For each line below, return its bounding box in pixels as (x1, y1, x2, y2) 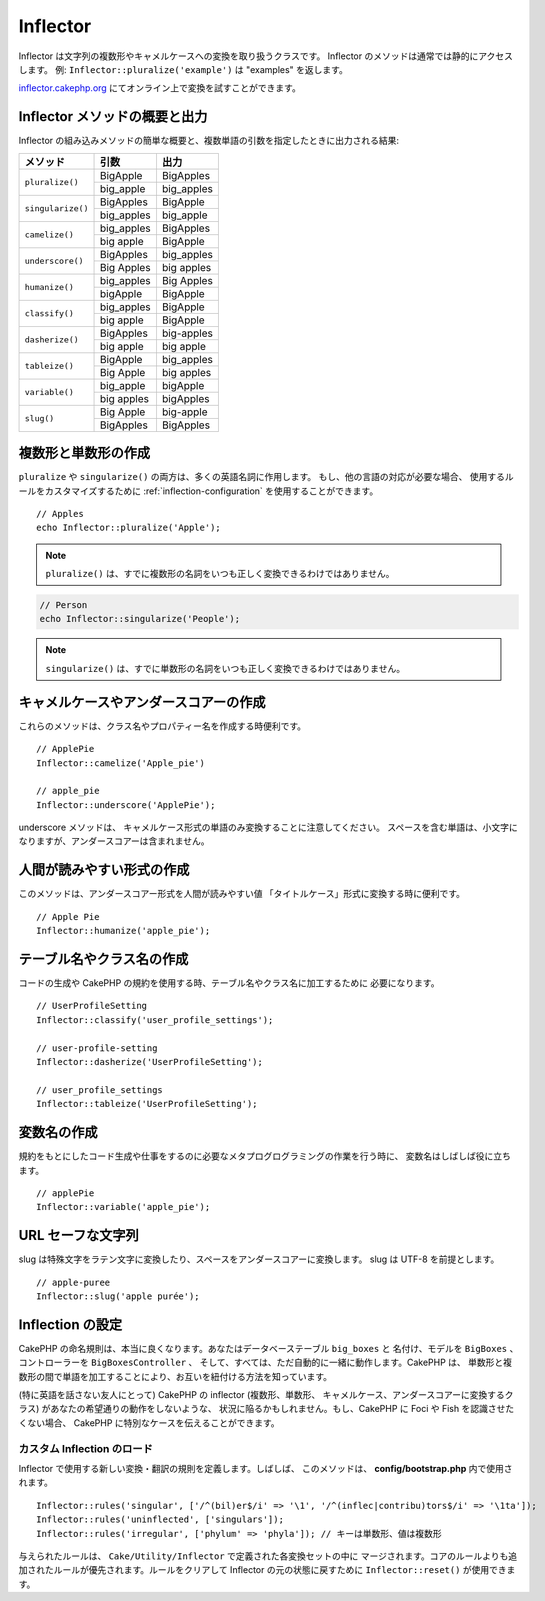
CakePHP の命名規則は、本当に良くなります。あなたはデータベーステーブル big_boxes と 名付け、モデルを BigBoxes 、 (18, 1342, 519, 1354)
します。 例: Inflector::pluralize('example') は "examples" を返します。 (18, 63, 349, 75)
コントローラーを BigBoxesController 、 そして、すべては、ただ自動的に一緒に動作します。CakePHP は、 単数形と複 (18, 1356, 512, 1369)
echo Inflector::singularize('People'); (39, 613, 240, 625)
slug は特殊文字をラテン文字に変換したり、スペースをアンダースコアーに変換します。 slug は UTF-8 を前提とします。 (18, 1253, 500, 1265)
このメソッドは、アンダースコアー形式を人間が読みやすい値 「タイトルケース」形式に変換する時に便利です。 (18, 888, 465, 900)
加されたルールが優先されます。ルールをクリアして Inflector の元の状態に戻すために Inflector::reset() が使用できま (18, 1564, 516, 1576)
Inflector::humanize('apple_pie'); (36, 925, 211, 937)
